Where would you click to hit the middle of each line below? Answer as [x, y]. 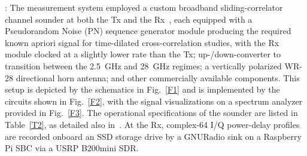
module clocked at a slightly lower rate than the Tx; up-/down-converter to [143, 54]
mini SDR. [119, 148]
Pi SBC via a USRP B [46, 148]
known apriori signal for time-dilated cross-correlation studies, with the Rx [142, 42]
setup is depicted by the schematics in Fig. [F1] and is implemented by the [142, 89]
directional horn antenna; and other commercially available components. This [158, 77]
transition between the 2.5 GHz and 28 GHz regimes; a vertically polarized [143, 65]
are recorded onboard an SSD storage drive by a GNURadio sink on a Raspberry [153, 136]
